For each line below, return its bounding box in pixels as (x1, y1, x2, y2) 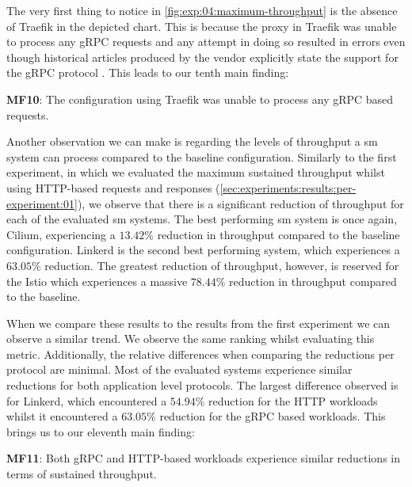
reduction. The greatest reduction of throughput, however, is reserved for (44, 257, 399, 273)
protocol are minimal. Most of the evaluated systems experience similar (6, 361, 353, 378)
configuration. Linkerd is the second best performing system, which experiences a (6, 242, 400, 258)
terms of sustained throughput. (6, 466, 157, 482)
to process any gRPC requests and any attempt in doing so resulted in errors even (6, 33, 406, 50)
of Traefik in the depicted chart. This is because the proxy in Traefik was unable (6, 17, 397, 34)
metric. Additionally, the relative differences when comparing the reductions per (6, 345, 395, 362)
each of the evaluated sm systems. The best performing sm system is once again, (6, 211, 398, 227)
